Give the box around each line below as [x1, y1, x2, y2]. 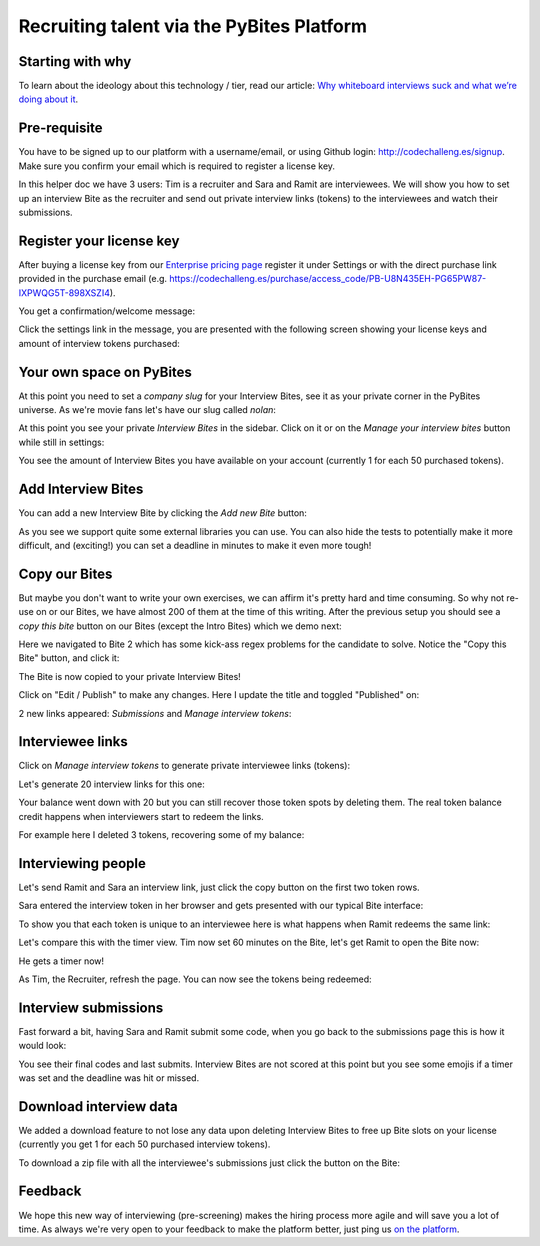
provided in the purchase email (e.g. [18, 273, 168, 285]
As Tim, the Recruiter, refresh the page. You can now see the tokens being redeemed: [18, 973, 372, 985]
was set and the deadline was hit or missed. [18, 1071, 200, 1084]
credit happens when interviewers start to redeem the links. [18, 810, 264, 822]
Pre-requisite [18, 120, 103, 137]
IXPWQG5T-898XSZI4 [18, 286, 110, 299]
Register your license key [18, 232, 180, 249]
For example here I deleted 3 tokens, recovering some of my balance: [18, 829, 305, 841]
